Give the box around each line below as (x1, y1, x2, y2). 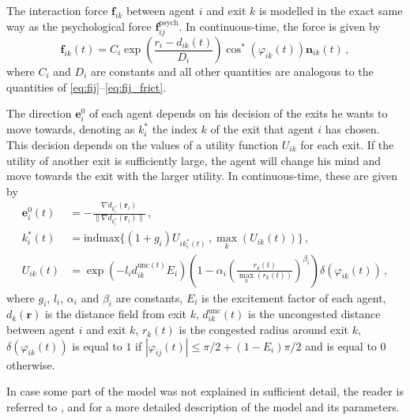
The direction (6, 105, 72, 122)
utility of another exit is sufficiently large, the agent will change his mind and (6, 152, 381, 168)
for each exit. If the (300, 136, 394, 152)
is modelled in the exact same (259, 2, 403, 18)
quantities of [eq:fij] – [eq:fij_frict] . (6, 78, 167, 95)
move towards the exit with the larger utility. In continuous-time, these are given (6, 167, 398, 184)
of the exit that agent (210, 121, 314, 137)
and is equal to (305, 337, 377, 354)
